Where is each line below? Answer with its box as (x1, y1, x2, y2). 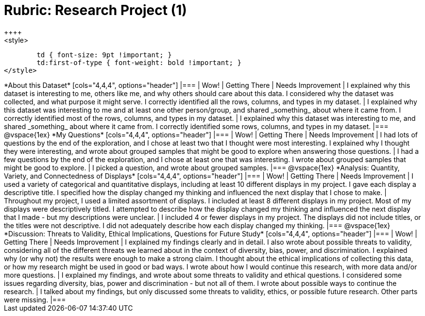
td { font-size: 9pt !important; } (36, 50, 172, 59)
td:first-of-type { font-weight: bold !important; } (36, 58, 241, 67)
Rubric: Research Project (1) (4, 2, 187, 18)
